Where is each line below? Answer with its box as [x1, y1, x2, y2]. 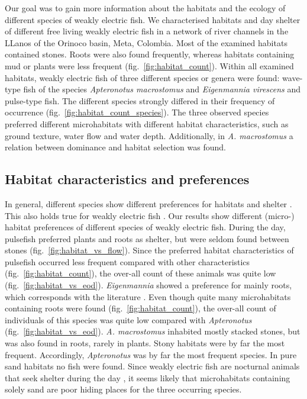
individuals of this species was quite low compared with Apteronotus [5, 313, 252, 326]
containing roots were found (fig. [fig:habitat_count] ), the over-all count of [5, 302, 276, 314]
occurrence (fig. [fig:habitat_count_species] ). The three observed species [5, 106, 269, 118]
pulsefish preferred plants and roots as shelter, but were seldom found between [5, 232, 289, 244]
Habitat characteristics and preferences [5, 170, 250, 188]
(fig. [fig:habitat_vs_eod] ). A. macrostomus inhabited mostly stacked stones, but [5, 325, 300, 337]
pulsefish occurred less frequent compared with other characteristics [5, 255, 250, 268]
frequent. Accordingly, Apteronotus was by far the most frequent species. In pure [5, 348, 297, 361]
